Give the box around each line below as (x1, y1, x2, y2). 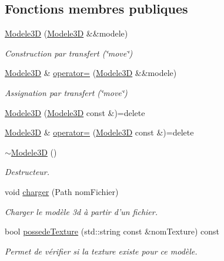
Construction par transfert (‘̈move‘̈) (5, 47, 133, 59)
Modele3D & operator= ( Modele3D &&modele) (5, 67, 177, 79)
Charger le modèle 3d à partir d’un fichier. (5, 205, 158, 217)
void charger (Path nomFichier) (5, 185, 119, 197)
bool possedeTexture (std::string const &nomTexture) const (5, 225, 219, 237)
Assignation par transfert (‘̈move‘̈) (5, 86, 128, 98)
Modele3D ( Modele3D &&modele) (5, 27, 128, 39)
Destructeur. (5, 166, 50, 178)
